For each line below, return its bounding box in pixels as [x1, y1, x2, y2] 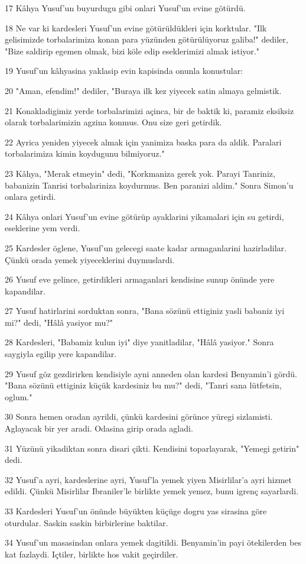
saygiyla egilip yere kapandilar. [5, 348, 117, 360]
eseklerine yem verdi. [5, 222, 80, 234]
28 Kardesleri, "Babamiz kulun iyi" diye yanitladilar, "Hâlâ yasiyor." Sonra [5, 336, 274, 348]
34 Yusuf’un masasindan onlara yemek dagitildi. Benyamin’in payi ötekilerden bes [5, 536, 301, 549]
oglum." [5, 390, 32, 403]
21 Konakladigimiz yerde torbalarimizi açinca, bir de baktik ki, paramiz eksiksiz [5, 104, 294, 116]
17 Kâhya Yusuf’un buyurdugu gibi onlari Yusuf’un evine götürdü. [5, 2, 246, 14]
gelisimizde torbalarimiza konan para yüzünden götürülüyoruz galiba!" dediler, [5, 33, 288, 46]
